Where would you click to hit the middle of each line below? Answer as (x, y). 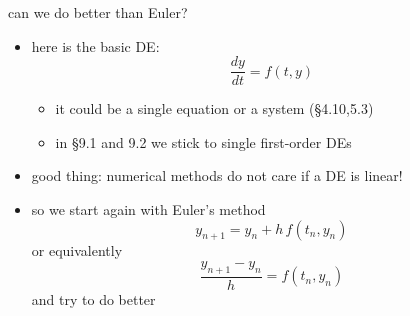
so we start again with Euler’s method (148, 209)
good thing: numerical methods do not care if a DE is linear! (217, 175)
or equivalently (77, 250)
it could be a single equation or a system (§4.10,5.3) (214, 108)
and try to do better (93, 298)
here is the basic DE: (95, 45)
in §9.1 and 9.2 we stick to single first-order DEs (203, 141)
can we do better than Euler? (98, 12)
